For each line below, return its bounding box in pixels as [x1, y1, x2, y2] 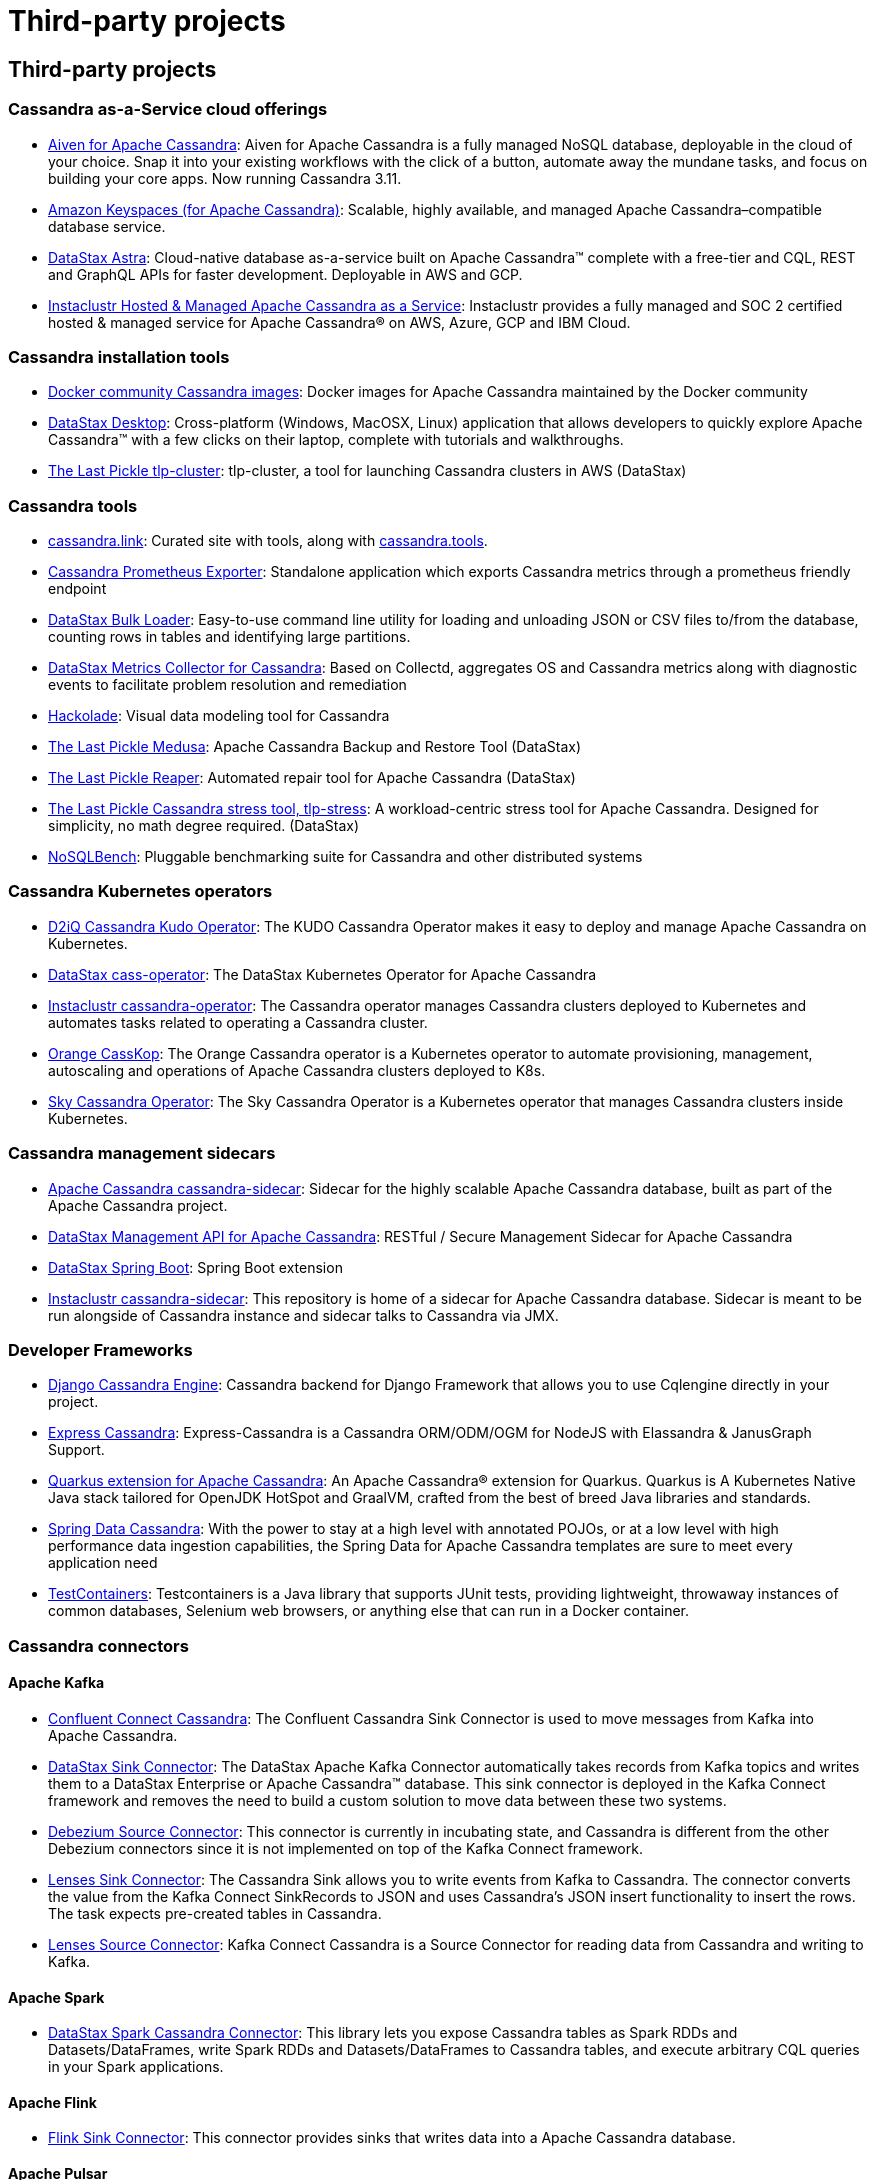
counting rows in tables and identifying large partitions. [48, 628, 411, 646]
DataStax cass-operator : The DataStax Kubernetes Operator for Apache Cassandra [48, 965, 597, 983]
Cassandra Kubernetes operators [8, 881, 273, 902]
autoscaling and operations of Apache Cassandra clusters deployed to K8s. [48, 1061, 546, 1079]
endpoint [48, 580, 107, 598]
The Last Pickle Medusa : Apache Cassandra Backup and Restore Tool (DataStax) [48, 738, 582, 756]
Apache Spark [8, 1988, 105, 2006]
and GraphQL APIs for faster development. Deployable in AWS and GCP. [48, 265, 523, 283]
